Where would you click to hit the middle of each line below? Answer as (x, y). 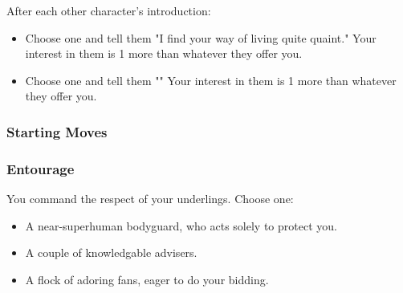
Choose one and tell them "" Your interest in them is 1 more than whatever (211, 80)
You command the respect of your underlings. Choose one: (150, 199)
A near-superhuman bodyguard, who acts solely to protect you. (181, 225)
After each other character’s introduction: (109, 10)
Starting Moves (57, 131)
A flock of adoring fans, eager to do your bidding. (147, 279)
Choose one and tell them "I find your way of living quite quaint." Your (201, 37)
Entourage (41, 168)
